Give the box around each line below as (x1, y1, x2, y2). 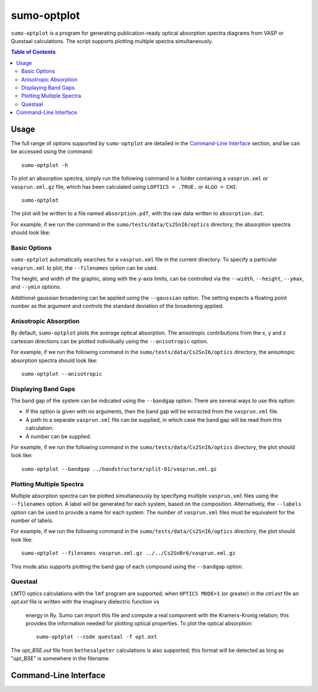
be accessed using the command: (11, 148, 94, 155)
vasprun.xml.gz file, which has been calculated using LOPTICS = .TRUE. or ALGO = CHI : (11, 183, 238, 190)
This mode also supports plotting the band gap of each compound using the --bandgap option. (11, 563, 244, 570)
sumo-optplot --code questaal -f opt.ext (36, 634, 157, 640)
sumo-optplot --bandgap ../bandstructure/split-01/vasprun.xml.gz (21, 465, 217, 472)
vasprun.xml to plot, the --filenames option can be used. (11, 264, 158, 271)
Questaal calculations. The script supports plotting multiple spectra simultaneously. (11, 37, 213, 44)
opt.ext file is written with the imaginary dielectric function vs (11, 598, 160, 605)
